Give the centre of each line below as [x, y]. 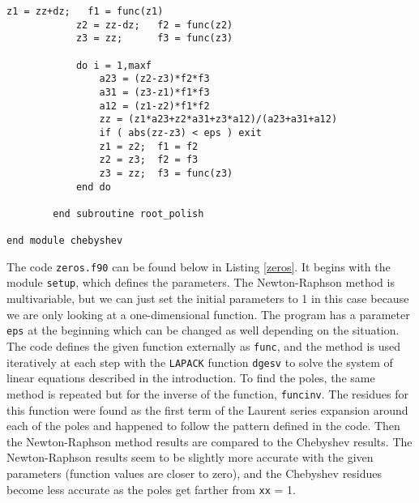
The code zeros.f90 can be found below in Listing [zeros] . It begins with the [199, 266]
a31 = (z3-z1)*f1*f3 [154, 92]
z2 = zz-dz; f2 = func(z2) [154, 25]
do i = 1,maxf [113, 65]
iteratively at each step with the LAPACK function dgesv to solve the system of [200, 362]
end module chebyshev [65, 241]
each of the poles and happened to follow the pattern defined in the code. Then [203, 426]
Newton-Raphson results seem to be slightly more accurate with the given [190, 457]
